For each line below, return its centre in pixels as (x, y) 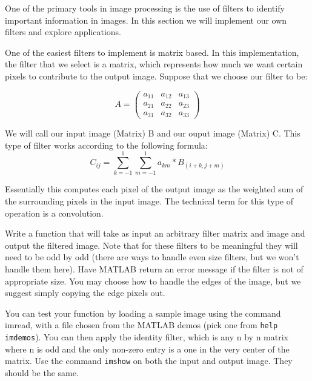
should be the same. (42, 372)
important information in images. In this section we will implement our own (146, 20)
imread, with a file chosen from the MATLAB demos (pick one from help (141, 325)
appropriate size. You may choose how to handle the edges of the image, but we (153, 281)
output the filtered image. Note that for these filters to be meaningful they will (151, 245)
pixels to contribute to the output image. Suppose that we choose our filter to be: (156, 76)
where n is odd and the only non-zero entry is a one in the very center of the (147, 349)
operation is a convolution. (54, 213)
